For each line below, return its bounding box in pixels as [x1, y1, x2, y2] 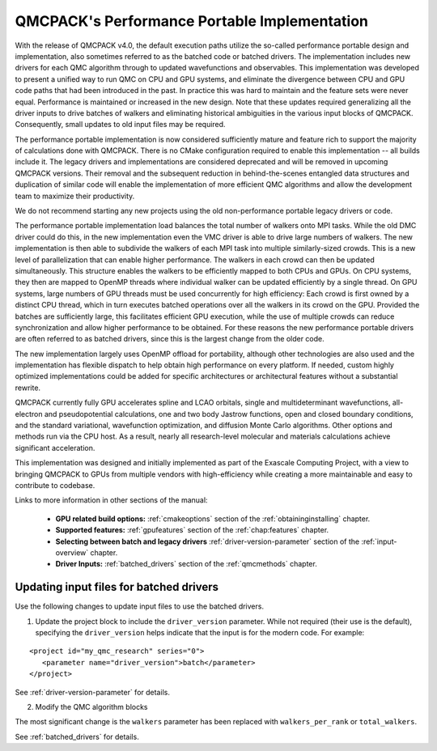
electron [15, 409, 43, 418]
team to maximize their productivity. [15, 191, 135, 201]
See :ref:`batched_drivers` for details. [15, 732, 139, 741]
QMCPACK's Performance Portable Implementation [15, 12, 368, 30]
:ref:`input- [361, 537, 397, 546]
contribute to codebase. [15, 481, 95, 490]
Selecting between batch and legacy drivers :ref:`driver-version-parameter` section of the [55, 537, 360, 546]
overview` [55, 547, 89, 558]
